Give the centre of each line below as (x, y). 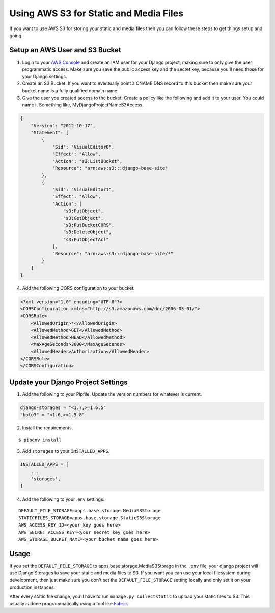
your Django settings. (45, 76)
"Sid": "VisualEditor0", (83, 147)
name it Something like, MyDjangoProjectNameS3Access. (83, 105)
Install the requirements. (48, 428)
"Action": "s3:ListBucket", (87, 161)
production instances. (32, 587)
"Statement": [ (50, 133)
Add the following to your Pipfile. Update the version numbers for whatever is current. (112, 394)
